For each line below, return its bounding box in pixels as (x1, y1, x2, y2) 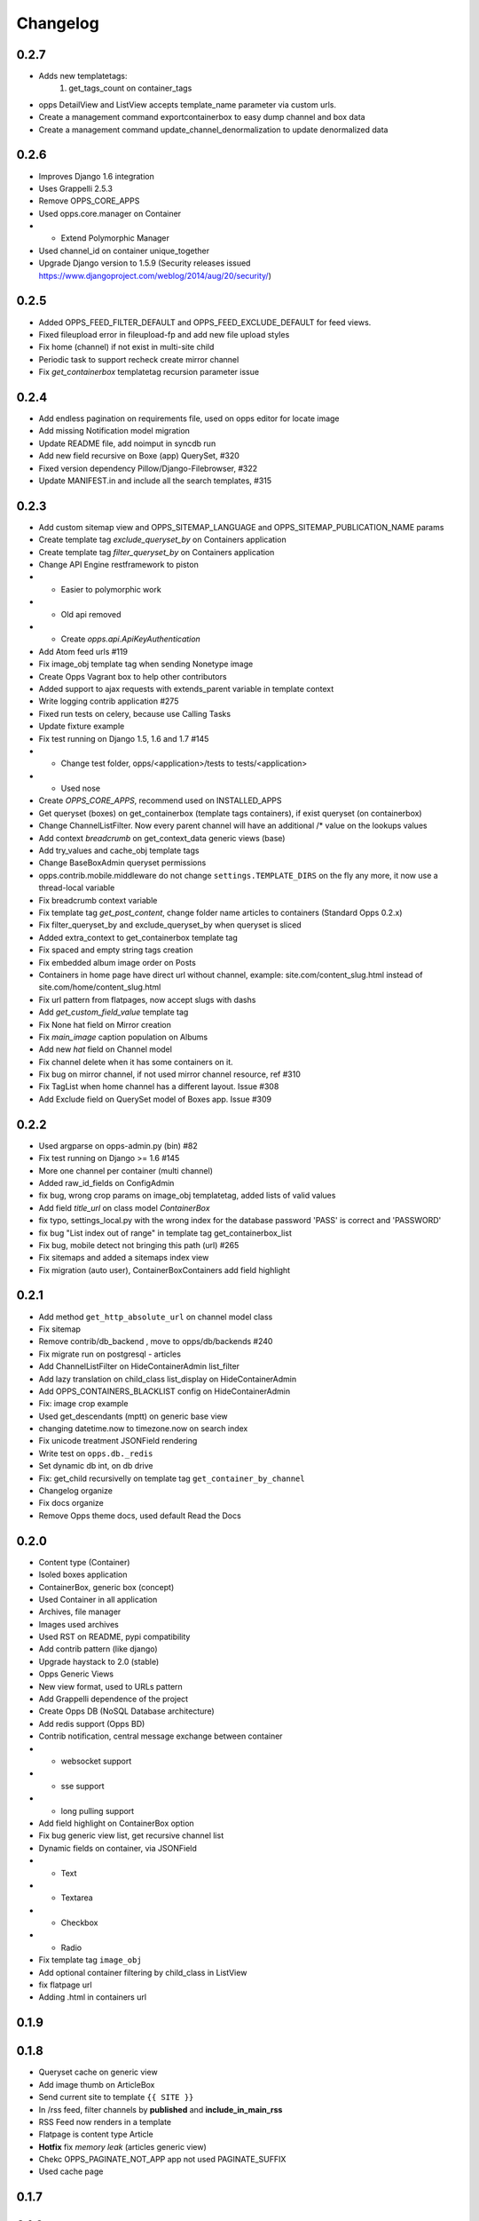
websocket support (60, 1755, 132, 1766)
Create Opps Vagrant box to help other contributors (38, 671, 227, 681)
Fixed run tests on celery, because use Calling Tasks (38, 708, 231, 719)
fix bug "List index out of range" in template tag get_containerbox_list (38, 1227, 293, 1238)
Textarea (60, 1892, 93, 1903)
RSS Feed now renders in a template (38, 2116, 172, 2127)
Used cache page (38, 2166, 104, 2177)
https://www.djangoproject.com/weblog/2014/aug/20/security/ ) (38, 270, 272, 281)
